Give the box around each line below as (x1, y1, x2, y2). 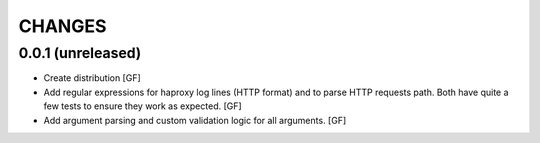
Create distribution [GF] (43, 72, 142, 84)
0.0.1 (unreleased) (18, 44, 142, 62)
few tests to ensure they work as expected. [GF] (43, 100, 242, 112)
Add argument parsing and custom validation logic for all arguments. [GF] (43, 114, 347, 126)
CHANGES (18, 15, 107, 37)
